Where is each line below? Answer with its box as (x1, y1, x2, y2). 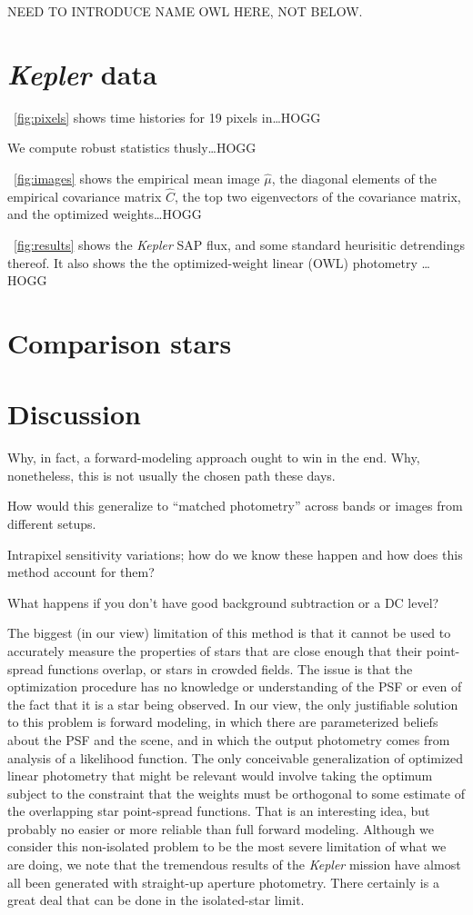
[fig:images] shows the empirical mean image (14, 168, 260, 187)
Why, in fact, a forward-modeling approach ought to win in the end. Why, (7, 448, 420, 467)
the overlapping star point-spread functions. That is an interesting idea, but (7, 801, 430, 821)
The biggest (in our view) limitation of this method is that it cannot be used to (7, 623, 451, 642)
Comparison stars (7, 323, 232, 361)
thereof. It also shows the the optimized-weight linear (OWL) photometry (7, 253, 418, 272)
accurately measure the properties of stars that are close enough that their (7, 641, 423, 660)
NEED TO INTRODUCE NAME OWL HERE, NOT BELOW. (7, 2, 363, 20)
